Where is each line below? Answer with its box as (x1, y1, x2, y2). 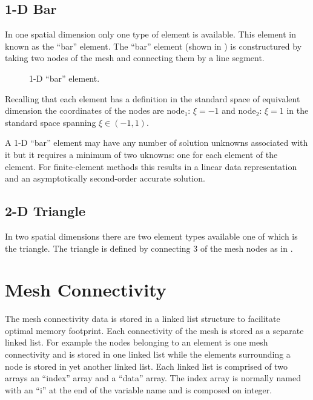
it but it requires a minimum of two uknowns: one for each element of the (5, 148, 278, 160)
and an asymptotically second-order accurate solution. (5, 172, 205, 185)
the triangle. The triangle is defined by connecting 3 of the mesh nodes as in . (5, 241, 293, 254)
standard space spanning (5, 116, 96, 128)
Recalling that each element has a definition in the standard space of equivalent (5, 92, 300, 105)
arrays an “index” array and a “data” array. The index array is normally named (5, 372, 301, 384)
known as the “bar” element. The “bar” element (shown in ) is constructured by (5, 39, 302, 52)
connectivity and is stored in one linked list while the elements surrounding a (5, 348, 291, 361)
